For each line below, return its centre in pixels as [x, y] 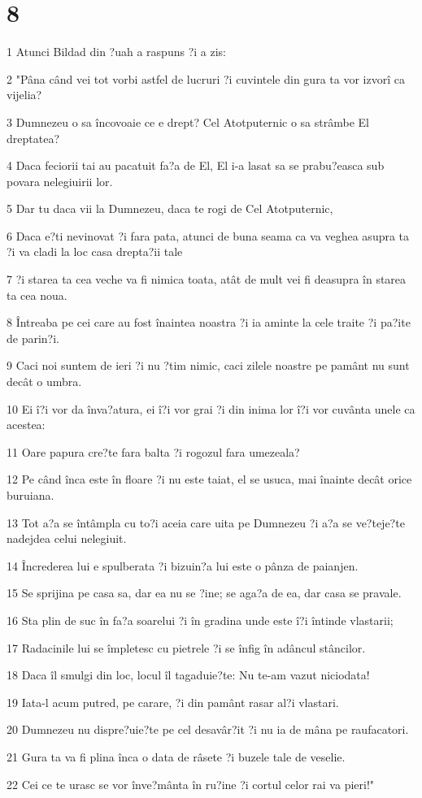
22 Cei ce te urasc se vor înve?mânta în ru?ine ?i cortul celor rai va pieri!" [191, 784]
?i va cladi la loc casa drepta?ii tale [95, 252]
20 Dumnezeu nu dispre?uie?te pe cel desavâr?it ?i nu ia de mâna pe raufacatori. [208, 729]
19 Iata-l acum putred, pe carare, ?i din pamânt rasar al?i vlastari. [173, 702]
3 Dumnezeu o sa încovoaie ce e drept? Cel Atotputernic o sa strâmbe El [188, 121]
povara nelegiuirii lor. [60, 181]
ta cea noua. [37, 295]
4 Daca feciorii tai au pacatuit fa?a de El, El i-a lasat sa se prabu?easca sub [196, 165]
